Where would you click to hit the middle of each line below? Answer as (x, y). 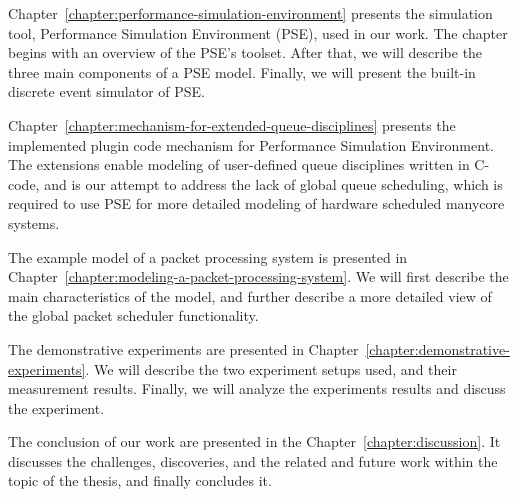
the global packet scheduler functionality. (133, 315)
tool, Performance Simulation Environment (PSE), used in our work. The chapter (258, 32)
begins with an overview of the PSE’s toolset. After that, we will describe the (245, 52)
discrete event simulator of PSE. (107, 91)
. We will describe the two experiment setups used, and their (271, 368)
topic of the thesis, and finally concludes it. (140, 480)
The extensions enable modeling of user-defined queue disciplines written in (239, 164)
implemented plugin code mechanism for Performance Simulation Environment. (251, 144)
